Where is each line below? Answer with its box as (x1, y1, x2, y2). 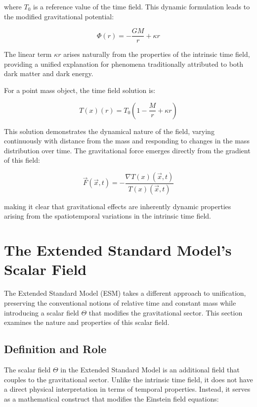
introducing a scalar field (4, 307, 79, 317)
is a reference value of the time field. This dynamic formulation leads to (33, 1, 250, 11)
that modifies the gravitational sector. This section (88, 307, 243, 317)
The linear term (4, 49, 52, 59)
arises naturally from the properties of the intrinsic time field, (63, 49, 250, 59)
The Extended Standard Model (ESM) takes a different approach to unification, (4, 288, 246, 298)
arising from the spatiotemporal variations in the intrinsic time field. (4, 211, 211, 221)
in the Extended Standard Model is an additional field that (60, 364, 240, 374)
